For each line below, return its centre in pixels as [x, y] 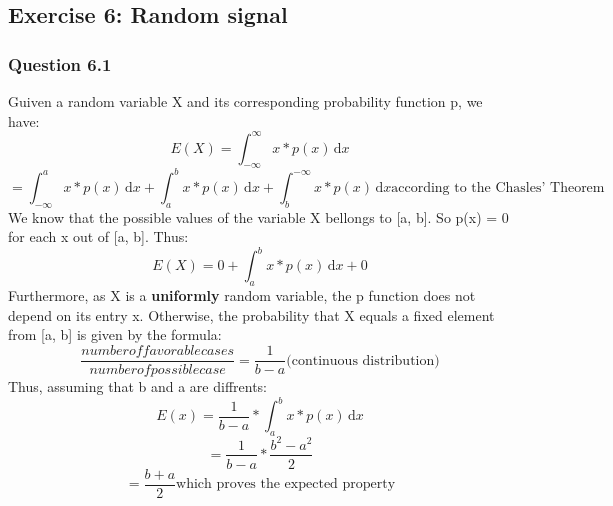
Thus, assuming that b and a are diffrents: [137, 386]
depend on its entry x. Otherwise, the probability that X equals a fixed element [251, 314]
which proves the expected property [286, 484]
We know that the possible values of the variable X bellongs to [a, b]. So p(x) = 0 [258, 216]
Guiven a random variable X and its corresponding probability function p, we [245, 101]
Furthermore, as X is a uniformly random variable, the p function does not [242, 295]
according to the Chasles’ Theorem [498, 187]
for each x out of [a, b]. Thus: [98, 236]
